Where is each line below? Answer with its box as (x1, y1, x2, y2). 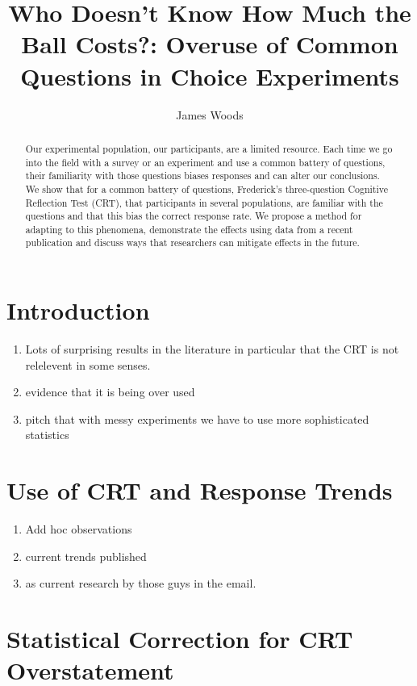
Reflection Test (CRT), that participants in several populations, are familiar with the (25, 195, 383, 209)
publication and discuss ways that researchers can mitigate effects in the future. (25, 236, 360, 249)
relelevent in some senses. (25, 356, 151, 373)
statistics (25, 426, 69, 443)
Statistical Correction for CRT (6, 622, 353, 655)
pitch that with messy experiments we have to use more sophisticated (25, 410, 369, 427)
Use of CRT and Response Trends (6, 474, 393, 507)
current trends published (25, 547, 147, 564)
